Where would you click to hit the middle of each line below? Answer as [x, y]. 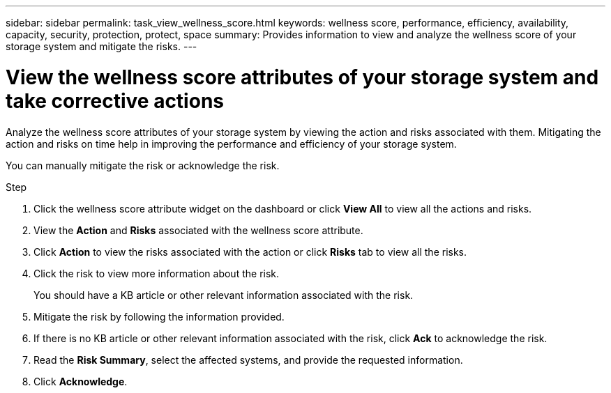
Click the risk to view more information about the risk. [157, 273]
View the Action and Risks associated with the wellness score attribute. [198, 230]
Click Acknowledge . [81, 381]
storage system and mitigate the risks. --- [101, 46]
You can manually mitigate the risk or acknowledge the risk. [143, 165]
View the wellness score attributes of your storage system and [302, 77]
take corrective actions [115, 101]
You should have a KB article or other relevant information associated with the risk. [224, 295]
